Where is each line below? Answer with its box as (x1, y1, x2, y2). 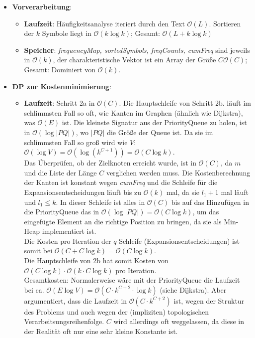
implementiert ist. (42, 226, 96, 236)
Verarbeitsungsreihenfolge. (24, 316, 104, 327)
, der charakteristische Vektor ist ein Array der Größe (53, 54, 216, 65)
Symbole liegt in (42, 28, 91, 38)
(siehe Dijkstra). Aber (160, 284, 227, 295)
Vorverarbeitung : (12, 1, 72, 11)
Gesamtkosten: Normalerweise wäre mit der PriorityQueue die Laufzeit (24, 275, 240, 285)
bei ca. (24, 284, 44, 295)
